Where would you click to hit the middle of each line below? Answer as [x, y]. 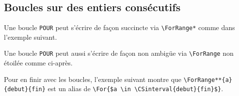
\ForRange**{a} [208, 80]
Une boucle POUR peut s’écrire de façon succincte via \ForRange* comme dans [119, 27]
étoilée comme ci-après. [38, 63]
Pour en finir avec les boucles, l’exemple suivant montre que [93, 79]
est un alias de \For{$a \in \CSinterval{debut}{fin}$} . [135, 88]
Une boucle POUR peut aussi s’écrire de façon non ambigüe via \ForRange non [119, 53]
